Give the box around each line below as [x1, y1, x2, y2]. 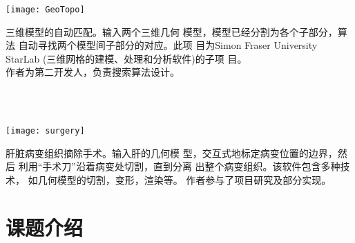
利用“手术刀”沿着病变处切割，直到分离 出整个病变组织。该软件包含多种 [18, 159, 340, 173]
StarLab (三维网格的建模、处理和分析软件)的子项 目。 [6, 51, 247, 65]
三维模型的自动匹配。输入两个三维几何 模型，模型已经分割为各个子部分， [6, 24, 338, 39]
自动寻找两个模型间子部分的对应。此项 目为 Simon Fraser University [18, 38, 318, 52]
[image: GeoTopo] [6, 5, 85, 14]
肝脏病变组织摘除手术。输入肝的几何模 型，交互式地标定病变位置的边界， [6, 145, 338, 160]
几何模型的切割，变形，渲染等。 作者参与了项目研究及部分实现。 [37, 173, 332, 187]
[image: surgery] [6, 126, 85, 136]
